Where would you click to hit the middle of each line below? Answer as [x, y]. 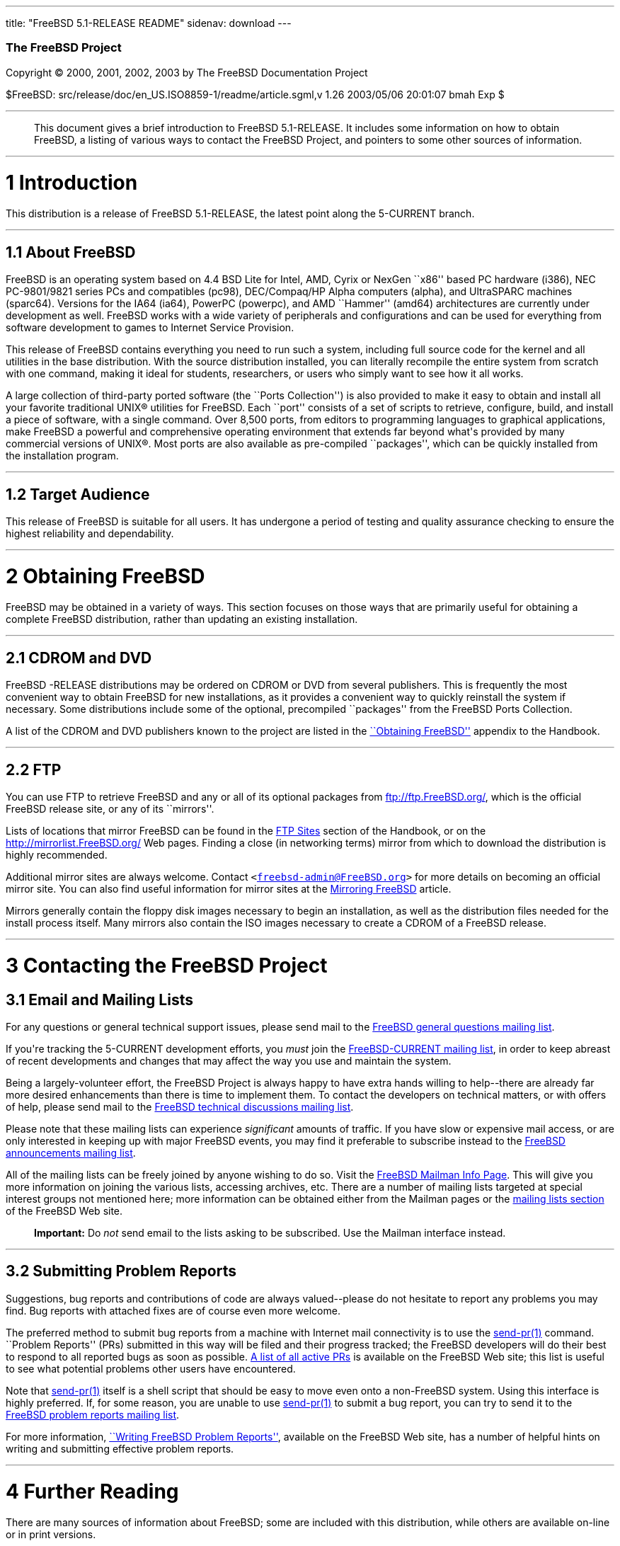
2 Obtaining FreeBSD [105, 576]
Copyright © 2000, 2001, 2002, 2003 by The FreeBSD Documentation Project [187, 72]
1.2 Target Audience [78, 494]
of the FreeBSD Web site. [64, 1211]
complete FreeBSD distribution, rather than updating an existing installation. [182, 619]
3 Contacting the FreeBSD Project [167, 965]
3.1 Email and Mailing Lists [99, 1000]
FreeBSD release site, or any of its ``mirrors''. [110, 809]
